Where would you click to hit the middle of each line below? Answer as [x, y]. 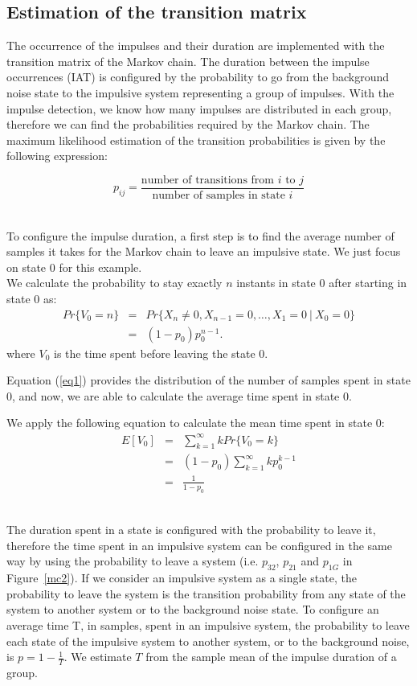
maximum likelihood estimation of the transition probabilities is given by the [196, 140]
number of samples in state [219, 196]
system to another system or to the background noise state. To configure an [193, 609]
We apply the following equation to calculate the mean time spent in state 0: [196, 423]
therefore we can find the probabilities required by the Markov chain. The [188, 124]
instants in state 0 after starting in [322, 283]
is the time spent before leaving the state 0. [161, 353]
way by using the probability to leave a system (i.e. [133, 561]
